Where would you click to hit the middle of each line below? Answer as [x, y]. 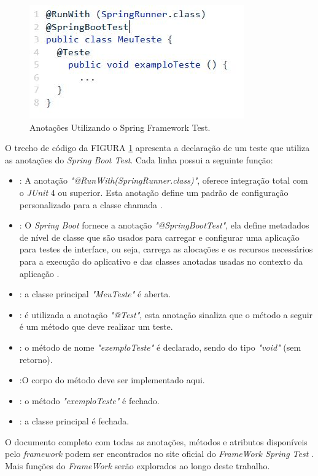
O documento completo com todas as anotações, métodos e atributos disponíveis [156, 441]
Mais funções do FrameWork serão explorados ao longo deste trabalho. [138, 466]
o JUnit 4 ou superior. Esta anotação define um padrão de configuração [154, 192]
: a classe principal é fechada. [74, 421]
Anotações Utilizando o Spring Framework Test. [120, 127]
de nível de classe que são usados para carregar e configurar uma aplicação [159, 237]
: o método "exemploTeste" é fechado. [89, 400]
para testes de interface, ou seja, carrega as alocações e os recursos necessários [166, 249]
